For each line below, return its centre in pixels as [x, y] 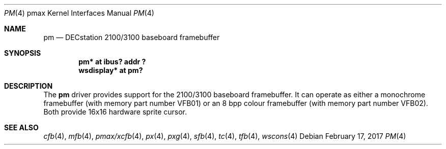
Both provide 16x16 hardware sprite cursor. [115, 112]
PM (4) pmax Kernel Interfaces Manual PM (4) [79, 13]
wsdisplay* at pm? [111, 70]
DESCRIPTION [29, 86]
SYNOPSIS [23, 53]
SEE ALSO [21, 127]
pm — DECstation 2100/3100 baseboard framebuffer [132, 37]
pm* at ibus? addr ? [112, 62]
